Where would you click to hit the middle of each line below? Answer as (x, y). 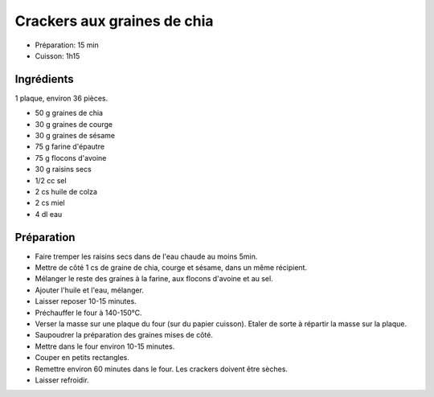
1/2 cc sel (51, 180)
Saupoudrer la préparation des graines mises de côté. (124, 335)
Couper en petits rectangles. (82, 358)
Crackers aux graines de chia (114, 21)
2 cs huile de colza (66, 191)
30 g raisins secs (63, 170)
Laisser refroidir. (62, 380)
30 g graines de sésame (75, 136)
